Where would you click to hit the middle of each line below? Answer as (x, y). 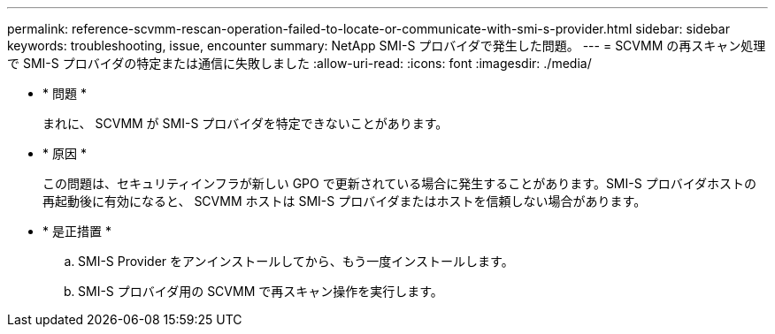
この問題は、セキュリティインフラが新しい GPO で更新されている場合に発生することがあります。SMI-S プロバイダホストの (400, 183)
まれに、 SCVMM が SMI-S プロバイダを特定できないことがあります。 (246, 123)
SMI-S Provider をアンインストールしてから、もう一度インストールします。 (296, 261)
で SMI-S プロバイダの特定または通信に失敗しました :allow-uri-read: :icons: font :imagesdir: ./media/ (299, 63)
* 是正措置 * (77, 231)
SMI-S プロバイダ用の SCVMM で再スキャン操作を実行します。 (261, 291)
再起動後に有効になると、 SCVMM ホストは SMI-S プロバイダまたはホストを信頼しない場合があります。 (345, 201)
